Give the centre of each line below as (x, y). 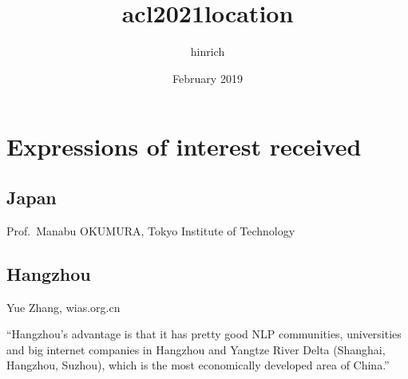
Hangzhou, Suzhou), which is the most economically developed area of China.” (198, 365)
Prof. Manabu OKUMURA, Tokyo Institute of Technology (151, 230)
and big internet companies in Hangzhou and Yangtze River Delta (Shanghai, (196, 349)
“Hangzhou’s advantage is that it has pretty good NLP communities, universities (204, 334)
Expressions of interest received (184, 146)
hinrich (208, 51)
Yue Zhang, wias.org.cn (63, 307)
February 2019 (208, 78)
